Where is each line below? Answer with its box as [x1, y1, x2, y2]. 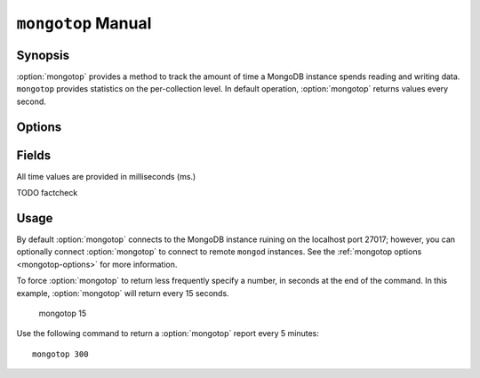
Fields [16, 148, 52, 163]
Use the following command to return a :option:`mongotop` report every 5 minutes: [16, 328, 320, 339]
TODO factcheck [16, 188, 78, 198]
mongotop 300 [32, 349, 89, 359]
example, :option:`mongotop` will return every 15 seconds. [16, 287, 230, 298]
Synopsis [16, 47, 70, 62]
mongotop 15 [38, 308, 87, 319]
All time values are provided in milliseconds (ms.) [16, 171, 196, 181]
